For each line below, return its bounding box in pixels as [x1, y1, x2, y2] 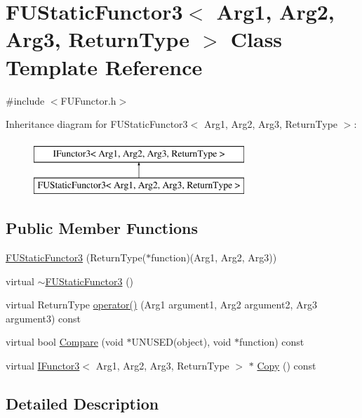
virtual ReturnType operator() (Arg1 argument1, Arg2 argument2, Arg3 [6, 297, 317, 312]
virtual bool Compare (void [6, 334, 123, 349]
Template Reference [6, 52, 203, 81]
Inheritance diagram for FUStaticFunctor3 [6, 117, 188, 131]
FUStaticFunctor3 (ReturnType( [6, 250, 147, 265]
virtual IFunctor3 [6, 358, 80, 373]
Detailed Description [6, 393, 159, 414]
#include [6, 93, 45, 107]
